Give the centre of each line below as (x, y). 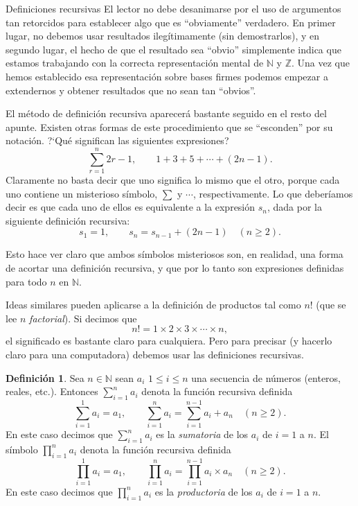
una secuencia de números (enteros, (266, 377)
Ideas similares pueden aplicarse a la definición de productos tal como (153, 305)
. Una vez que (321, 63)
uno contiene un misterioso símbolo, (82, 193)
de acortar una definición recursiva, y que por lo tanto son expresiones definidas (175, 268)
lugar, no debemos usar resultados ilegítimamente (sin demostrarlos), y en (162, 36)
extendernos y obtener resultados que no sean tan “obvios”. (131, 90)
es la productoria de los (204, 491)
